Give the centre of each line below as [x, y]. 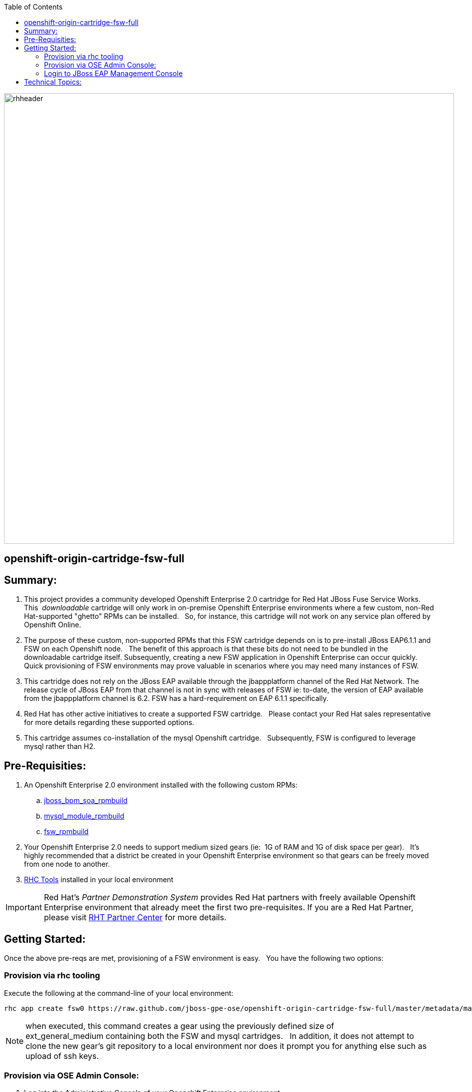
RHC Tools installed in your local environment [99, 880]
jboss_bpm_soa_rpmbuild [86, 801]
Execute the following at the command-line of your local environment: [119, 993]
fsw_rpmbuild [66, 832]
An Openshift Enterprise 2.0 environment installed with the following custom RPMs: [161, 785]
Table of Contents [33, 7]
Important [24, 907]
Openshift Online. [53, 625]
